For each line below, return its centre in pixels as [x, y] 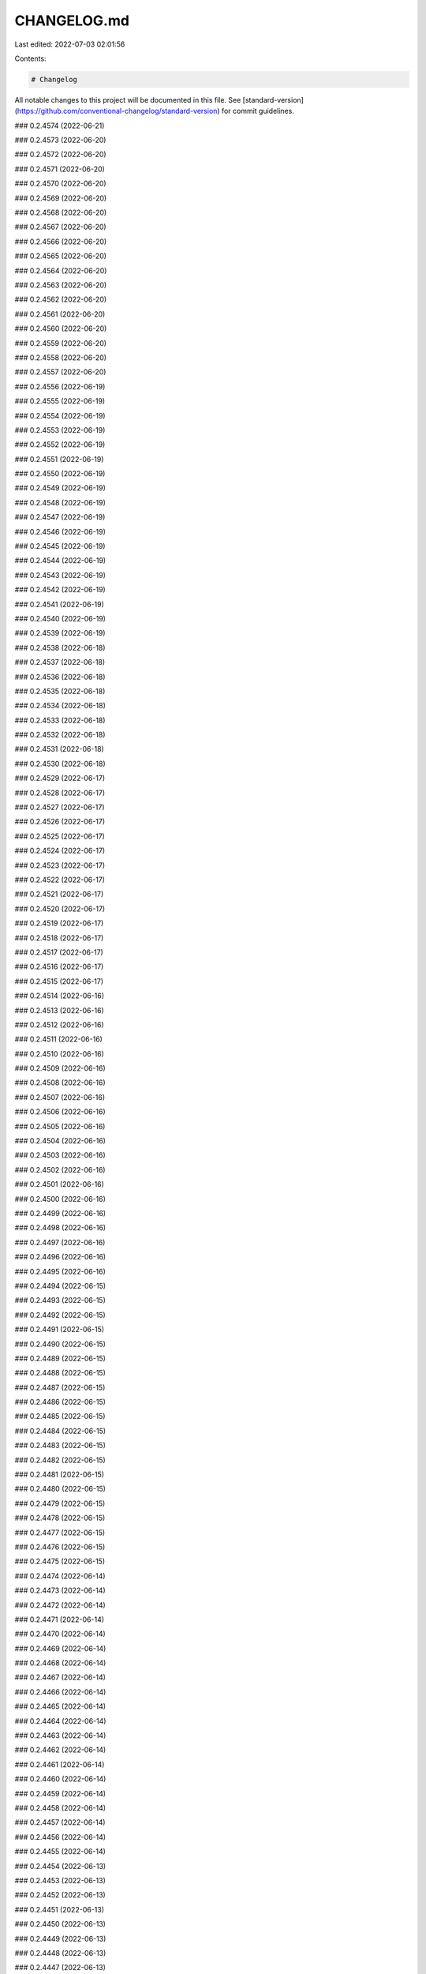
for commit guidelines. [258, 111]
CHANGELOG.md [72, 21]
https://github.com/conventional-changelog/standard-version [117, 111]
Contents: [30, 58]
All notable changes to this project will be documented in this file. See [128, 99]
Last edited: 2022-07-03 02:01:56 [70, 44]
